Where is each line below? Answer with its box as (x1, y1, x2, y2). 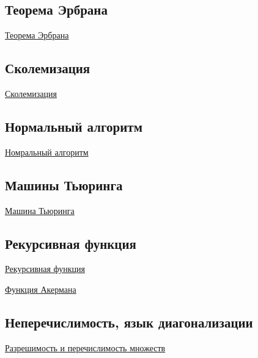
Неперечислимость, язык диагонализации (5, 312, 253, 331)
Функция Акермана (5, 282, 76, 295)
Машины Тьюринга (5, 175, 123, 194)
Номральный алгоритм (5, 145, 89, 158)
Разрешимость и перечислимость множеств (5, 341, 166, 354)
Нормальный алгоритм (5, 116, 142, 135)
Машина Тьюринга (5, 204, 75, 217)
